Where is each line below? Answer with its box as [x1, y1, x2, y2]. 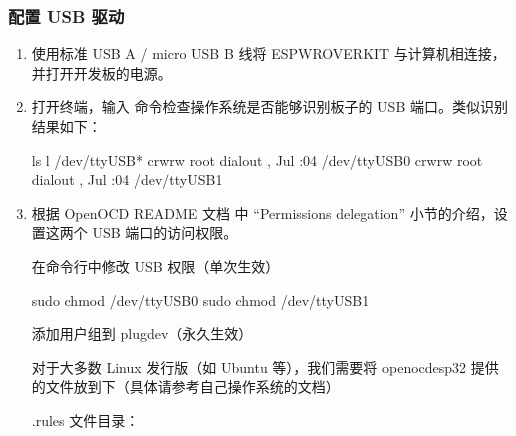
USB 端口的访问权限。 [92, 222, 238, 243]
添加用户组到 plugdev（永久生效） [31, 323, 253, 344]
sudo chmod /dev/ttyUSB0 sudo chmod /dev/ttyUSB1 [31, 289, 370, 310]
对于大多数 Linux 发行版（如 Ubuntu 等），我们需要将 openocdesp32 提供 [31, 356, 499, 377]
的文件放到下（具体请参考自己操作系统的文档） [31, 376, 340, 397]
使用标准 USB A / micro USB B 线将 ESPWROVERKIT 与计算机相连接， [31, 43, 506, 64]
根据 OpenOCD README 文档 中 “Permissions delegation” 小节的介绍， [31, 202, 494, 223]
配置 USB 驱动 [8, 3, 125, 28]
